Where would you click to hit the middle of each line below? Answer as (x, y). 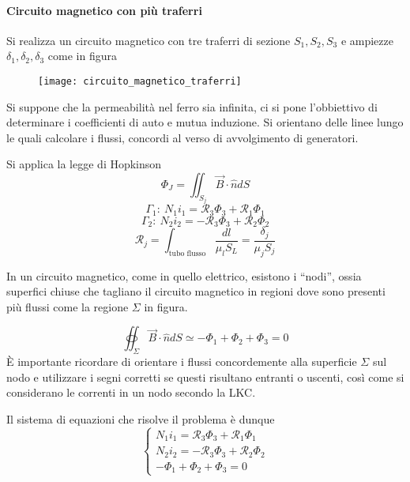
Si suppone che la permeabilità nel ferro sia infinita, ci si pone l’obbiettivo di (192, 106)
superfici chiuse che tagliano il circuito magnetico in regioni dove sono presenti (196, 291)
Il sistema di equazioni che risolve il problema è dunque (141, 419)
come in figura (82, 56)
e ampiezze (367, 40)
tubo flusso (187, 254)
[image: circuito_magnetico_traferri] (140, 81)
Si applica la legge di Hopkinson (84, 164)
